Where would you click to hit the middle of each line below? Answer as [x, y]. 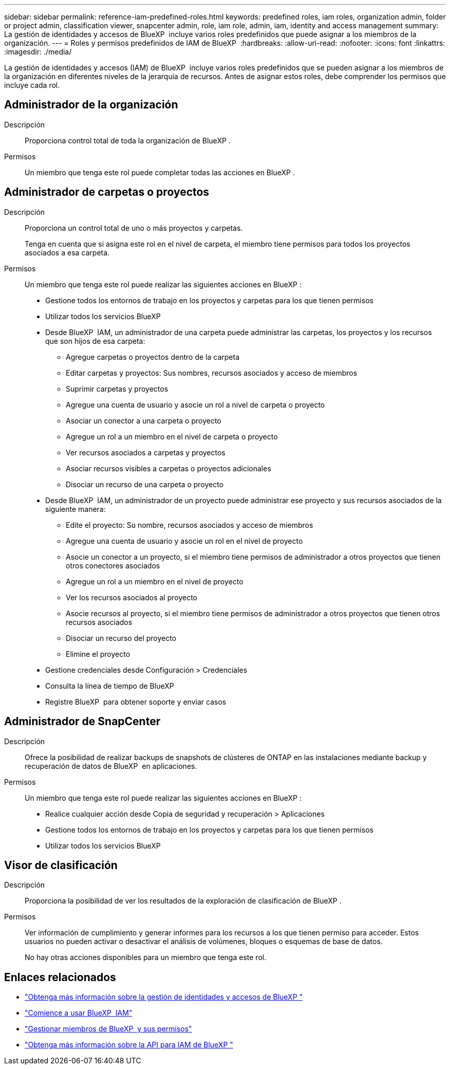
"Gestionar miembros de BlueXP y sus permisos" [108, 1029]
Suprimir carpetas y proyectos [117, 389]
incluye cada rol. [32, 85]
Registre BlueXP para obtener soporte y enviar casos [136, 702]
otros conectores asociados [113, 565]
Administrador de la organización [91, 105]
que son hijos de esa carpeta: [95, 341]
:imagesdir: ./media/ [38, 52]
